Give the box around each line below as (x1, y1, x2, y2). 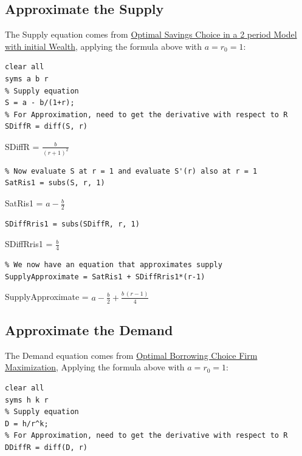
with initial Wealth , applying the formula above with (5, 39, 202, 52)
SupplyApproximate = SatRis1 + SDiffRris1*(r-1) (5, 272, 205, 281)
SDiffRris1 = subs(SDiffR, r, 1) (5, 219, 140, 228)
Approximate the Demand (5, 320, 173, 339)
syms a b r (5, 74, 49, 83)
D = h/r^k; (5, 419, 49, 428)
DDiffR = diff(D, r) (5, 443, 88, 452)
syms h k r (5, 395, 49, 404)
